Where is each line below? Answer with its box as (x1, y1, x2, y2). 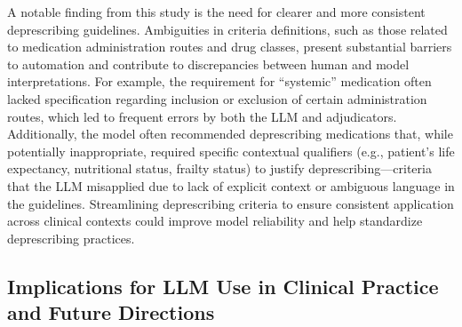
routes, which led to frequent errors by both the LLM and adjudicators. (7, 107, 397, 125)
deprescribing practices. (7, 228, 135, 247)
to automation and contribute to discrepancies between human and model (7, 54, 410, 73)
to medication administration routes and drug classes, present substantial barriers (7, 37, 452, 56)
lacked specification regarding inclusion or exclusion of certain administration (7, 89, 427, 108)
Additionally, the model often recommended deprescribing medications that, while (7, 124, 453, 143)
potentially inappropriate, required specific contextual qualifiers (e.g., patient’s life (7, 141, 455, 160)
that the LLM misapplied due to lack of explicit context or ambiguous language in (7, 176, 455, 195)
